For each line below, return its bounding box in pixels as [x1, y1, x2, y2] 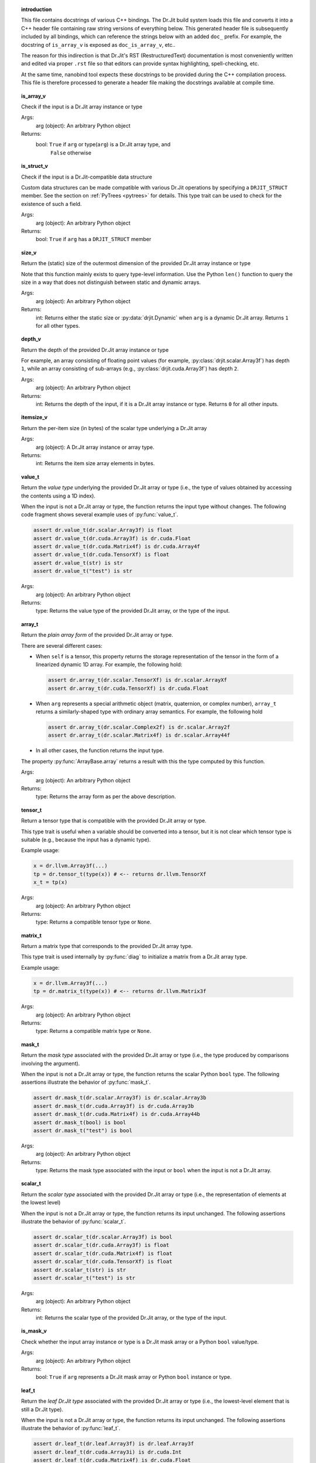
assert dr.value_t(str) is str [33, 559, 123, 566]
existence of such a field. [21, 200, 82, 207]
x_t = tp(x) [33, 879, 68, 886]
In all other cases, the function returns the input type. [36, 747, 164, 754]
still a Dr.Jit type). [21, 1406, 64, 1413]
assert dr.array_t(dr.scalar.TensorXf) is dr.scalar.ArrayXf [47, 676, 228, 684]
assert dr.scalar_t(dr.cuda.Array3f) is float [33, 1242, 170, 1249]
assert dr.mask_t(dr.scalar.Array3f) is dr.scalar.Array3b [33, 1094, 207, 1101]
